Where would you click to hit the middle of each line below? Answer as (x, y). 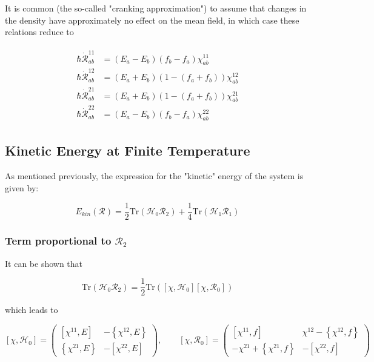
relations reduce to (39, 32)
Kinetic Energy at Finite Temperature (128, 150)
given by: (22, 187)
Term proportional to (58, 241)
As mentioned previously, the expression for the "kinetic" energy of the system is (154, 176)
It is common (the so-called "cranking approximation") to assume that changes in (156, 8)
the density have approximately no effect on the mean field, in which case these (152, 20)
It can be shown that (44, 263)
